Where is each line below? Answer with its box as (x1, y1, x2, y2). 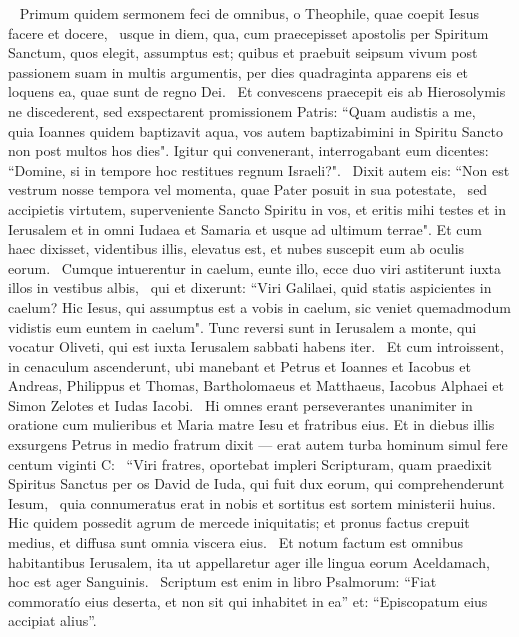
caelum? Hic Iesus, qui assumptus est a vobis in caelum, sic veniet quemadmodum (8, 296, 511, 317)
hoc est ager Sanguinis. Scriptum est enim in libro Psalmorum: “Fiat (8, 571, 437, 592)
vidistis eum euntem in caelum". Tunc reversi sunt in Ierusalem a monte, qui (8, 316, 477, 337)
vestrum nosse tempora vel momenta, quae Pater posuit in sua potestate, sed (8, 179, 488, 200)
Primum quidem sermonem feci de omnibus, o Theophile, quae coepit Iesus (19, 3, 480, 23)
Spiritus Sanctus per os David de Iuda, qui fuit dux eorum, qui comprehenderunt (8, 473, 505, 494)
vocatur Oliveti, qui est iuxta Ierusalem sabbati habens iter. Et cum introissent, (8, 336, 504, 357)
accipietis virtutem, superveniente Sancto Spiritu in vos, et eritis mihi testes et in (8, 198, 506, 219)
